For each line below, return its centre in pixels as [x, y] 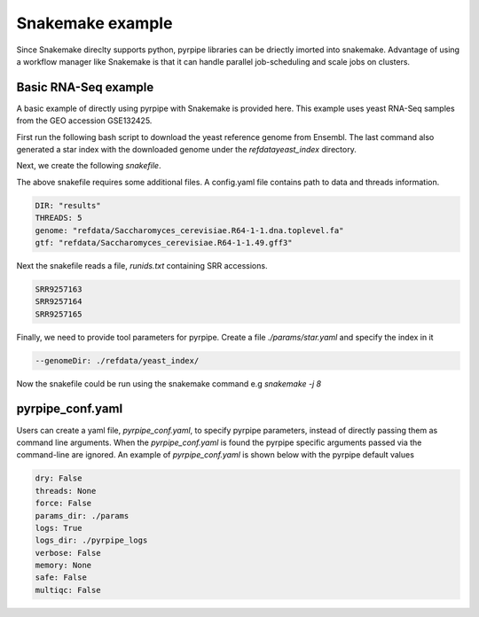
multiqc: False [68, 590]
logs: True [59, 528]
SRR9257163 [59, 289]
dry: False [59, 478]
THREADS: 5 [59, 218]
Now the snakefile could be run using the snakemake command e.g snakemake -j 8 [169, 383]
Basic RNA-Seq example [85, 87]
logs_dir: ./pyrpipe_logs [91, 540]
